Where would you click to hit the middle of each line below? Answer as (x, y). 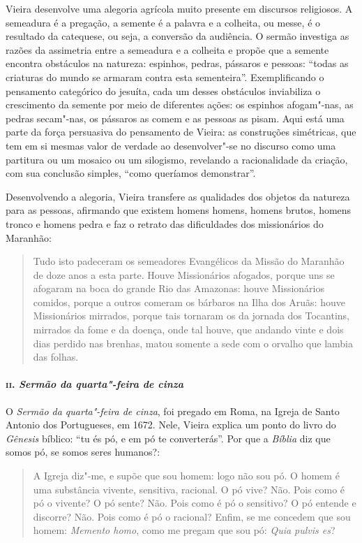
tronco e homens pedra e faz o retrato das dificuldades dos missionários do (165, 223)
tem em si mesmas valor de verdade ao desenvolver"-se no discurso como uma (171, 145)
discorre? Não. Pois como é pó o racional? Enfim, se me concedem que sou (192, 516)
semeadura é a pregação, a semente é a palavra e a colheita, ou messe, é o (163, 22)
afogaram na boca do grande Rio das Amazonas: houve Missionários (179, 288)
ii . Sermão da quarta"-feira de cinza (95, 384)
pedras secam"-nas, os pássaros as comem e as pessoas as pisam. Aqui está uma (175, 118)
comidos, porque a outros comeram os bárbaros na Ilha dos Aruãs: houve (189, 302)
